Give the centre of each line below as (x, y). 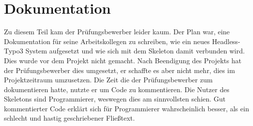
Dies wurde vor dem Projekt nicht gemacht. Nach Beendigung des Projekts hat (123, 60)
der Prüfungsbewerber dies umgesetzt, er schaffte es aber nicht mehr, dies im (120, 70)
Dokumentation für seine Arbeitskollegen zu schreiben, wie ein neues (107, 41)
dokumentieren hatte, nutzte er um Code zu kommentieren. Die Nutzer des (117, 89)
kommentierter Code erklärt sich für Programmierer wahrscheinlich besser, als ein (126, 108)
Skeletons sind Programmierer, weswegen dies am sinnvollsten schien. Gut (115, 99)
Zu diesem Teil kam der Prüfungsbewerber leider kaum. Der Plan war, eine (117, 32)
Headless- (226, 41)
